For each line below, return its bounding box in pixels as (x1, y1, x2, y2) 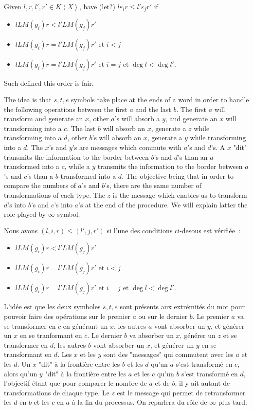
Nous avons (4, 225, 38, 235)
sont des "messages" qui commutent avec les (103, 349, 234, 359)
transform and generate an (4, 113, 83, 124)
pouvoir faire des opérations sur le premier (4, 311, 130, 321)
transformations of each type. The (4, 189, 105, 200)
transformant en (4, 349, 52, 359)
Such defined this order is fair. (4, 78, 94, 88)
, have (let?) (79, 1, 115, 11)
